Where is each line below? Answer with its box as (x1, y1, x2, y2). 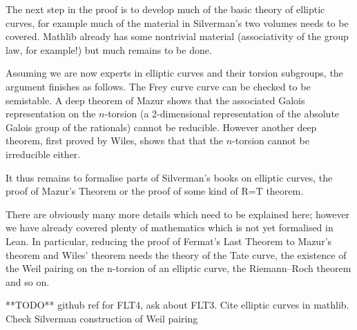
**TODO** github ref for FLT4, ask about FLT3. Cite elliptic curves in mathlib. (6, 298, 349, 312)
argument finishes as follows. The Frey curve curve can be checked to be (6, 79, 311, 93)
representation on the (6, 106, 96, 121)
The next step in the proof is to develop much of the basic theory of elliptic (6, 2, 325, 16)
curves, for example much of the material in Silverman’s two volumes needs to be (6, 15, 349, 30)
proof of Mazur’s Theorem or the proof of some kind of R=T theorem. (6, 184, 304, 198)
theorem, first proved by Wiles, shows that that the (6, 133, 224, 148)
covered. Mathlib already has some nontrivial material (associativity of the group (6, 29, 349, 43)
